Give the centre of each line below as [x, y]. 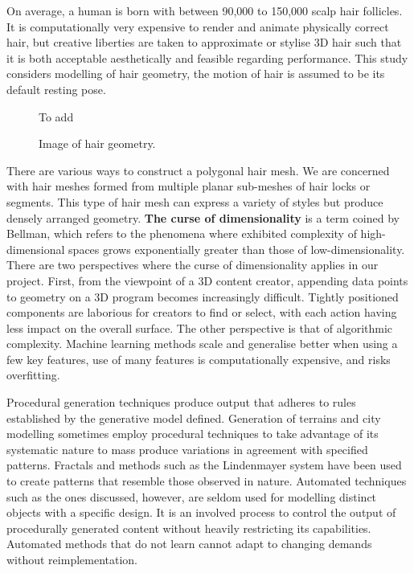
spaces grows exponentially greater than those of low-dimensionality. [237, 249]
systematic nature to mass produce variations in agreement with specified [187, 449]
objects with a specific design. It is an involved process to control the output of [201, 512]
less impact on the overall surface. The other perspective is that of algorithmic [200, 327]
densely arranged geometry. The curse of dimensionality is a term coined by [203, 217]
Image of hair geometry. [97, 143]
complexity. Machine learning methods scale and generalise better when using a [202, 344]
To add [56, 116]
